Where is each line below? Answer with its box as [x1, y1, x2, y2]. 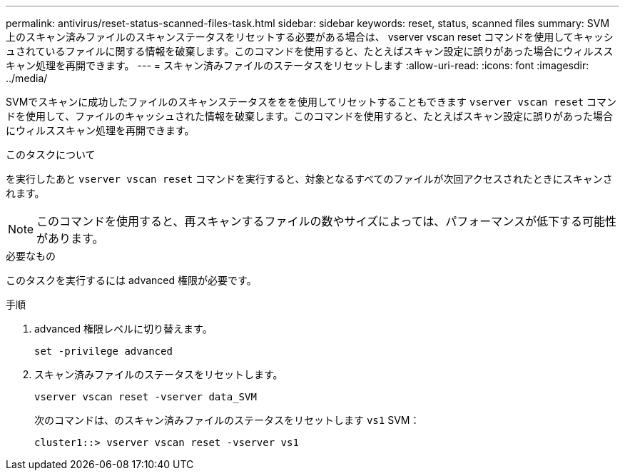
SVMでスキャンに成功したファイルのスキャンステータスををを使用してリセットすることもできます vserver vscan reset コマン [6, 96, 617, 108]
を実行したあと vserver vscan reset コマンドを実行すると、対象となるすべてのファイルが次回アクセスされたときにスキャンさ [6, 173, 613, 185]
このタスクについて [6, 148, 96, 161]
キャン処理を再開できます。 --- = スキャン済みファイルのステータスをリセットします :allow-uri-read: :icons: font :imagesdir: [6, 59, 589, 71]
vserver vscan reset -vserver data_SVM [34, 391, 257, 402]
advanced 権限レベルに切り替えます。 [34, 323, 213, 335]
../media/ [6, 72, 48, 84]
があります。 [36, 231, 104, 245]
